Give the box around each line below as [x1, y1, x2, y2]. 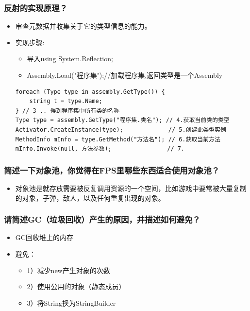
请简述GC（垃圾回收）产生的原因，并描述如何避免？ [4, 213, 200, 225]
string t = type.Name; [29, 98, 102, 105]
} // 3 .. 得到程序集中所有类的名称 [15, 107, 120, 114]
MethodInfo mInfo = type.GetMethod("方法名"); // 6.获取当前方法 [15, 136, 220, 143]
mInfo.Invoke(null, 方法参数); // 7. [15, 145, 185, 153]
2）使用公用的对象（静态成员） [27, 281, 126, 292]
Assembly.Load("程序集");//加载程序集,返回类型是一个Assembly [27, 70, 223, 80]
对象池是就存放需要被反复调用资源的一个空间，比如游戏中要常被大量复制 [15, 183, 247, 193]
